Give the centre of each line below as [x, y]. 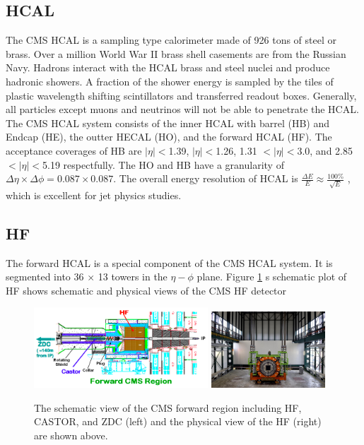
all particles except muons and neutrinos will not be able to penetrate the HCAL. [182, 109]
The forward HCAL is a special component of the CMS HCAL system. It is [169, 262]
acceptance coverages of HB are [74, 150]
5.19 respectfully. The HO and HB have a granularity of [163, 164]
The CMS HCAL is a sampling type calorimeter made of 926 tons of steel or [171, 40]
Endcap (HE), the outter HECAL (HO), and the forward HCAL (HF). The [169, 137]
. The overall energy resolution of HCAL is [206, 178]
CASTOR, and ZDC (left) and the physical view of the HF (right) [178, 421]
